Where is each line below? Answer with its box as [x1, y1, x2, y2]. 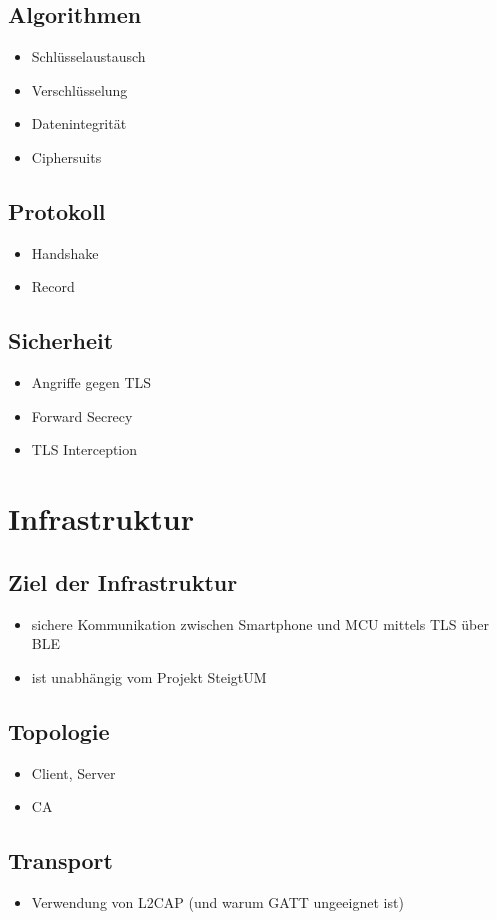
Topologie [8, 715, 110, 746]
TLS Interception [31, 439, 138, 460]
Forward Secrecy [31, 405, 133, 426]
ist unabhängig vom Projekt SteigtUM [31, 666, 267, 687]
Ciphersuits [31, 146, 102, 167]
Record [31, 276, 75, 297]
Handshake [31, 242, 99, 263]
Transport [8, 845, 113, 876]
